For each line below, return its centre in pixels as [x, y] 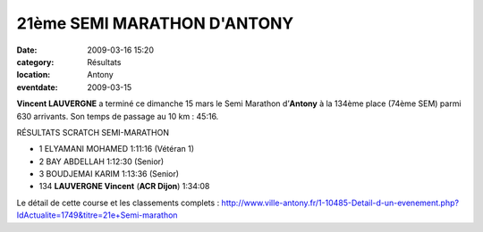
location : [34, 75]
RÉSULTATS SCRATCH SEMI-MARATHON [93, 132]
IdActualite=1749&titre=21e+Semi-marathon [97, 215]
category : [35, 62]
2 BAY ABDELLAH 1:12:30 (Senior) [102, 162]
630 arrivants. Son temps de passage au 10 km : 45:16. [118, 116]
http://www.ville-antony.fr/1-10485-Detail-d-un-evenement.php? [340, 203]
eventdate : [37, 87]
